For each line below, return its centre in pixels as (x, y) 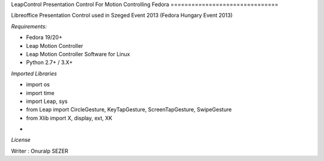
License (21, 140)
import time (40, 93)
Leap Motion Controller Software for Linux (78, 54)
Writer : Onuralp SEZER (40, 151)
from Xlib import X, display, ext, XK (69, 118)
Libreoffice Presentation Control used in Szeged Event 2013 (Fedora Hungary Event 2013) (122, 16)
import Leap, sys (47, 101)
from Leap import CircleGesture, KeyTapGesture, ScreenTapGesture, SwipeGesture (129, 110)
